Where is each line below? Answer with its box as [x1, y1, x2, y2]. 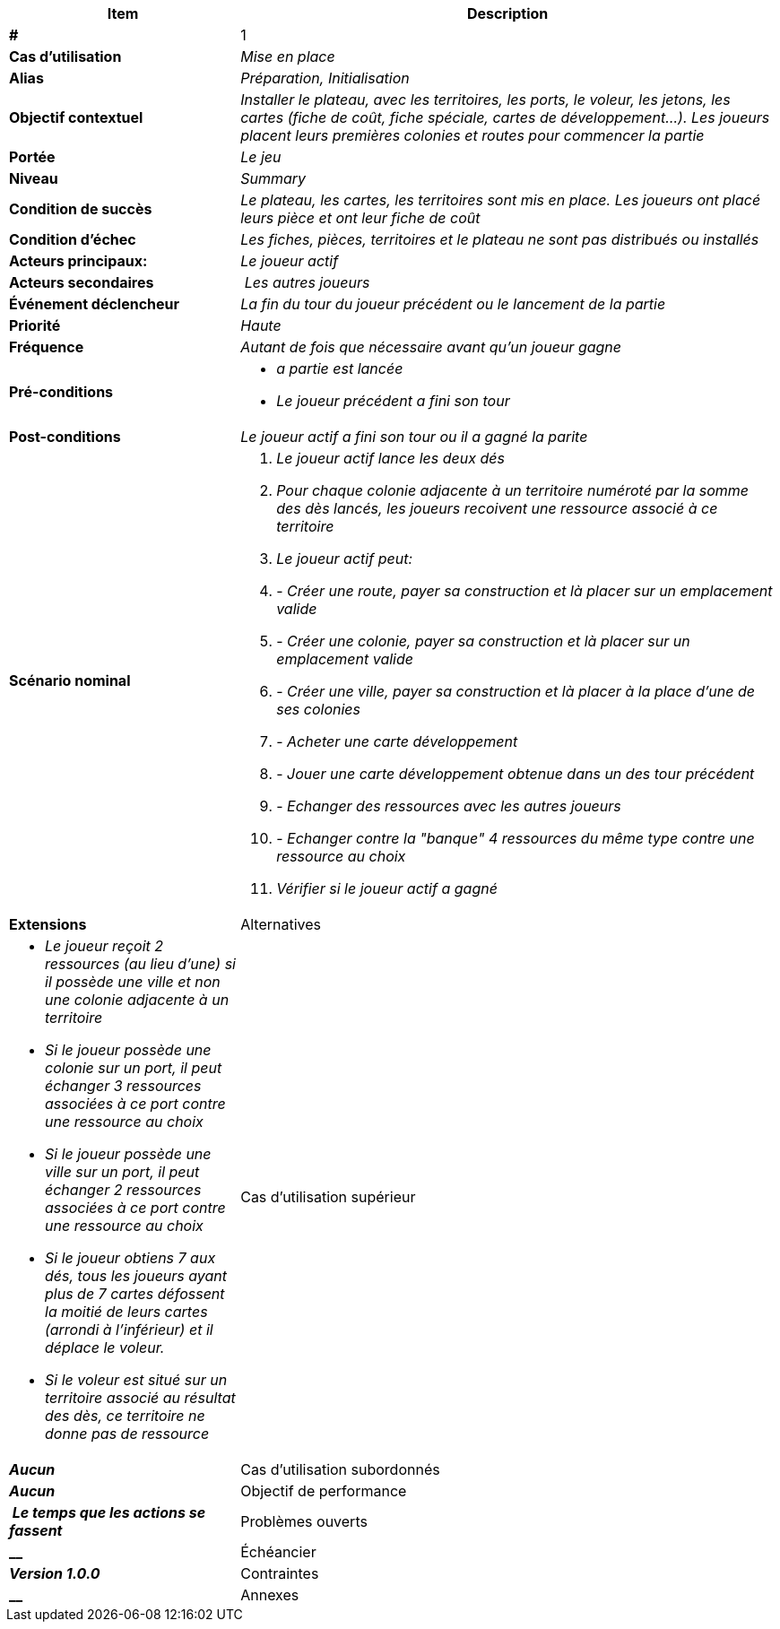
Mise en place [240, 48, 335, 65]
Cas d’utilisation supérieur [240, 1188, 416, 1206]
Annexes [240, 1586, 299, 1604]
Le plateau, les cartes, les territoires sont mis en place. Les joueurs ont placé [240, 191, 761, 209]
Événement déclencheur [9, 295, 180, 313]
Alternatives [240, 915, 322, 933]
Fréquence [9, 338, 84, 356]
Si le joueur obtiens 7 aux [45, 1249, 216, 1267]
